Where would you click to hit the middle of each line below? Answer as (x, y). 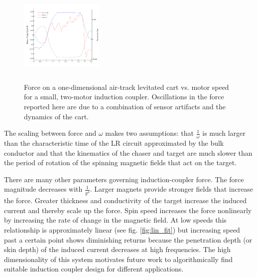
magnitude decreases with (43, 189)
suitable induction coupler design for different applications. (94, 269)
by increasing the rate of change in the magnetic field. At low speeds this (115, 220)
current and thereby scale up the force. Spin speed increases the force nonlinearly (128, 210)
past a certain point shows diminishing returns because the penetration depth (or (128, 239)
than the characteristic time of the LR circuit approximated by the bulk (114, 142)
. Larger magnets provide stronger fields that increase (172, 189)
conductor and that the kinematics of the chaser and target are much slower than (128, 152)
